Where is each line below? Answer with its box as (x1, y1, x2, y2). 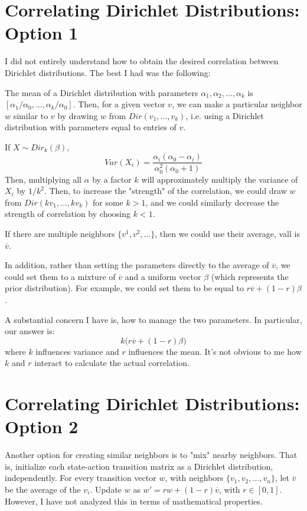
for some (92, 196, 123, 208)
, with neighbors (165, 472, 224, 484)
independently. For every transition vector (5, 472, 156, 484)
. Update (90, 483, 122, 496)
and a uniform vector (125, 270, 201, 282)
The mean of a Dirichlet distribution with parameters (5, 86, 198, 98)
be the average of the (5, 483, 81, 496)
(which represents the (211, 270, 289, 282)
